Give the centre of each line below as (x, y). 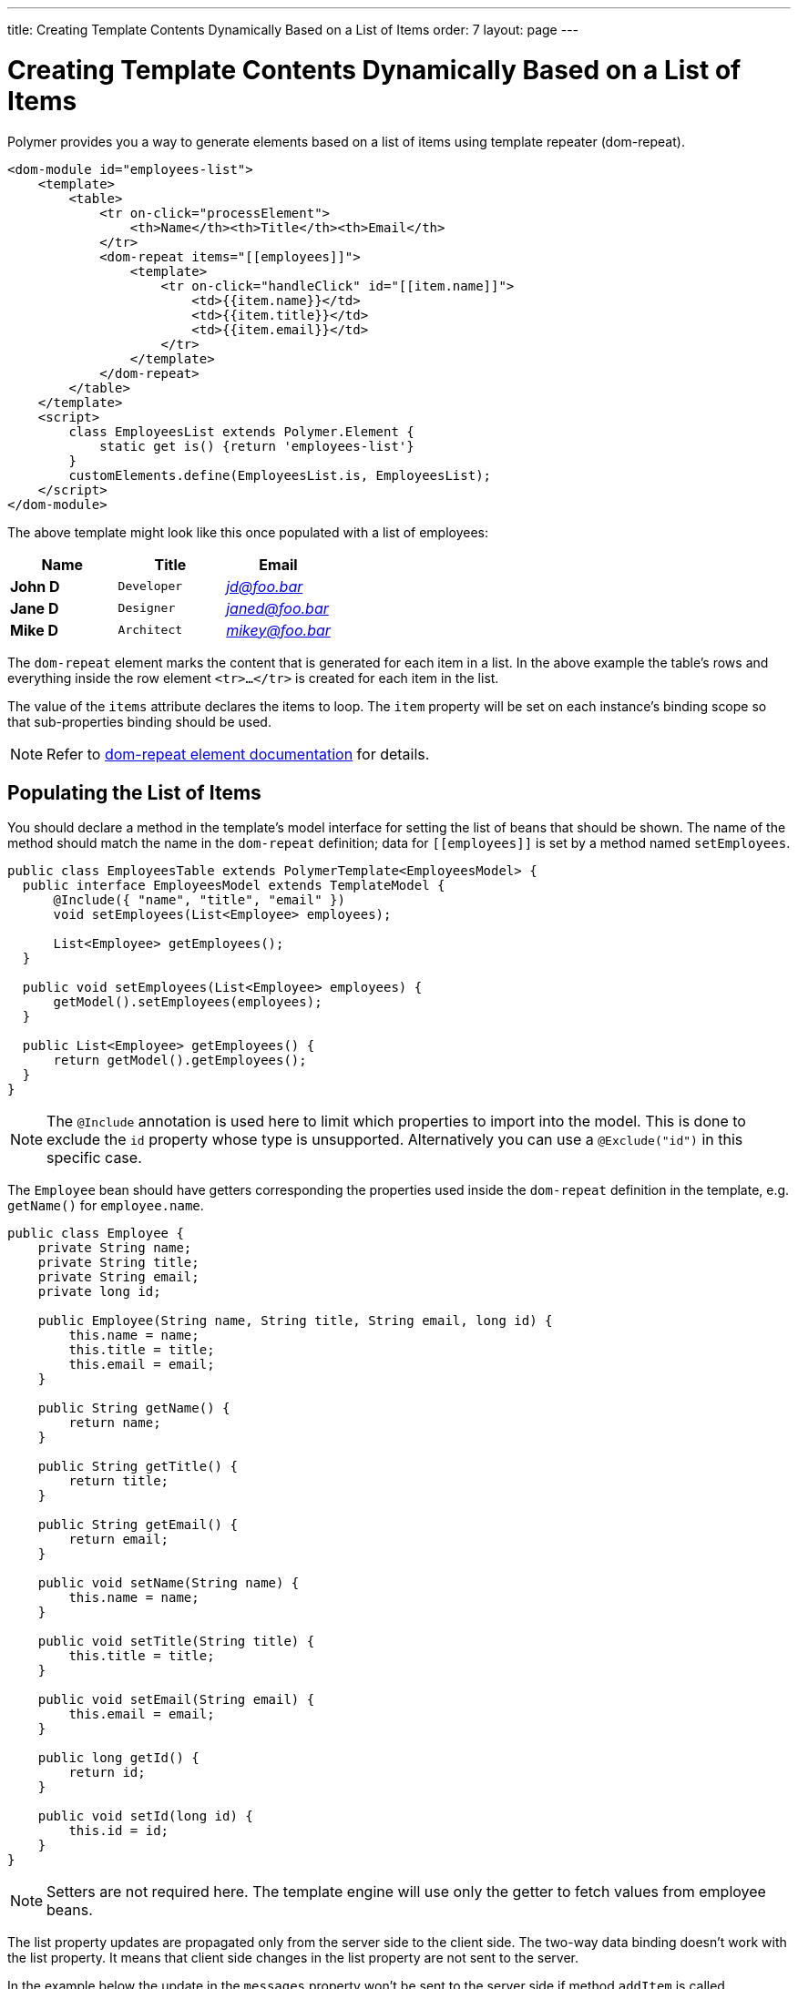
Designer (147, 608)
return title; (119, 1481)
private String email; (118, 1277)
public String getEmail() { (138, 1525)
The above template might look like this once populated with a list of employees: (248, 532)
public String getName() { (134, 1408)
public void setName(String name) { (169, 1583)
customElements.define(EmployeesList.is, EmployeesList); (280, 475)
